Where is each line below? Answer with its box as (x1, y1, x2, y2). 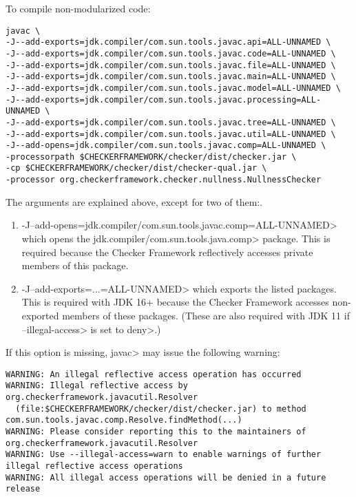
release (6, 484, 41, 494)
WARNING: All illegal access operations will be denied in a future (6, 472, 326, 483)
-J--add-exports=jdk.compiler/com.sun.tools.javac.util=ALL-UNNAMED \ (6, 129, 336, 139)
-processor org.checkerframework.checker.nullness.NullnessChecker (6, 175, 322, 185)
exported (21, 308, 59, 322)
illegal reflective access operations (6, 461, 183, 471)
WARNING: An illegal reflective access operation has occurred (6, 369, 302, 379)
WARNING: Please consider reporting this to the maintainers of (6, 427, 306, 436)
